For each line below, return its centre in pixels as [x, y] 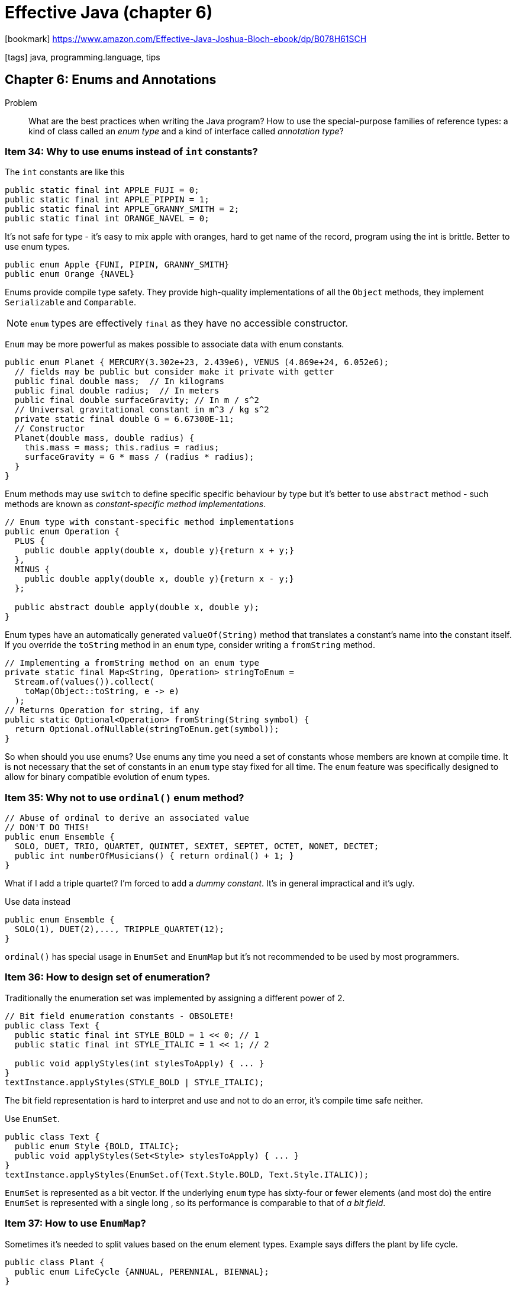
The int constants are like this [65, 172]
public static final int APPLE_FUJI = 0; [102, 190]
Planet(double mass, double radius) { [104, 438]
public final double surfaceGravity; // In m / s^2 [137, 400]
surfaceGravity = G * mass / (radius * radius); [139, 457]
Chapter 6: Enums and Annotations [111, 80]
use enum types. [37, 247]
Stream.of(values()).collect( [84, 682]
